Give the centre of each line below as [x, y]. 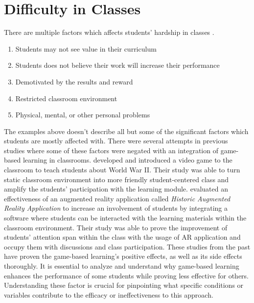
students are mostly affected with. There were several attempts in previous [116, 141]
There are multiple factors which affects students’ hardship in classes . [109, 32]
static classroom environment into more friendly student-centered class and [116, 179]
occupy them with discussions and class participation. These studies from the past [127, 246]
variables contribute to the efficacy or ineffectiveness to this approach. [109, 294]
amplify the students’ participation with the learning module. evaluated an [116, 189]
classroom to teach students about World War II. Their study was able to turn [122, 170]
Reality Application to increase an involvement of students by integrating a [116, 208]
